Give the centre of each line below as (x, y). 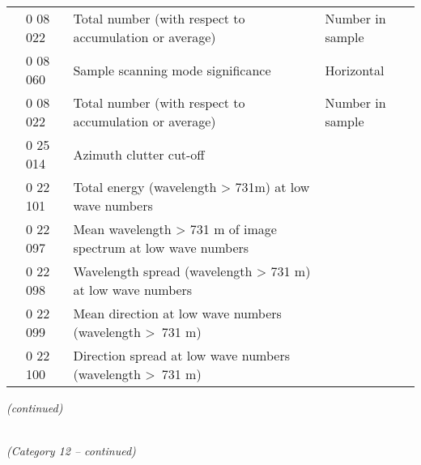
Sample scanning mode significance (172, 70)
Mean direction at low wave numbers (177, 313)
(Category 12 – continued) (71, 451)
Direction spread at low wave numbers (182, 355)
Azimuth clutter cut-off (139, 154)
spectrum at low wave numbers (161, 247)
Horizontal (355, 70)
